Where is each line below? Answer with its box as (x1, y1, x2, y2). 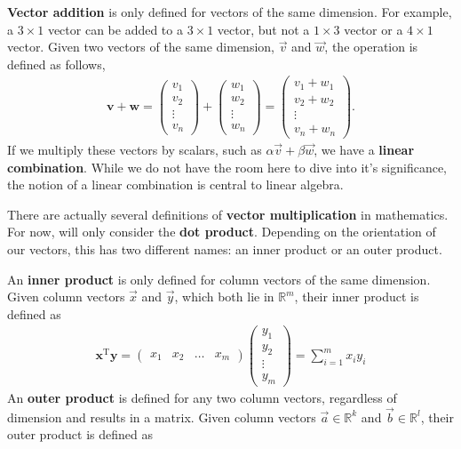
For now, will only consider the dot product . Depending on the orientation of (7, 222, 436, 241)
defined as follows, (7, 54, 106, 73)
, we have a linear (314, 140, 415, 158)
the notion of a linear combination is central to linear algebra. (7, 175, 344, 194)
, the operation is (324, 37, 418, 56)
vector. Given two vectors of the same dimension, (7, 37, 274, 56)
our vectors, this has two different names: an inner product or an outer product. (7, 239, 442, 258)
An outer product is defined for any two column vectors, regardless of (7, 388, 397, 406)
